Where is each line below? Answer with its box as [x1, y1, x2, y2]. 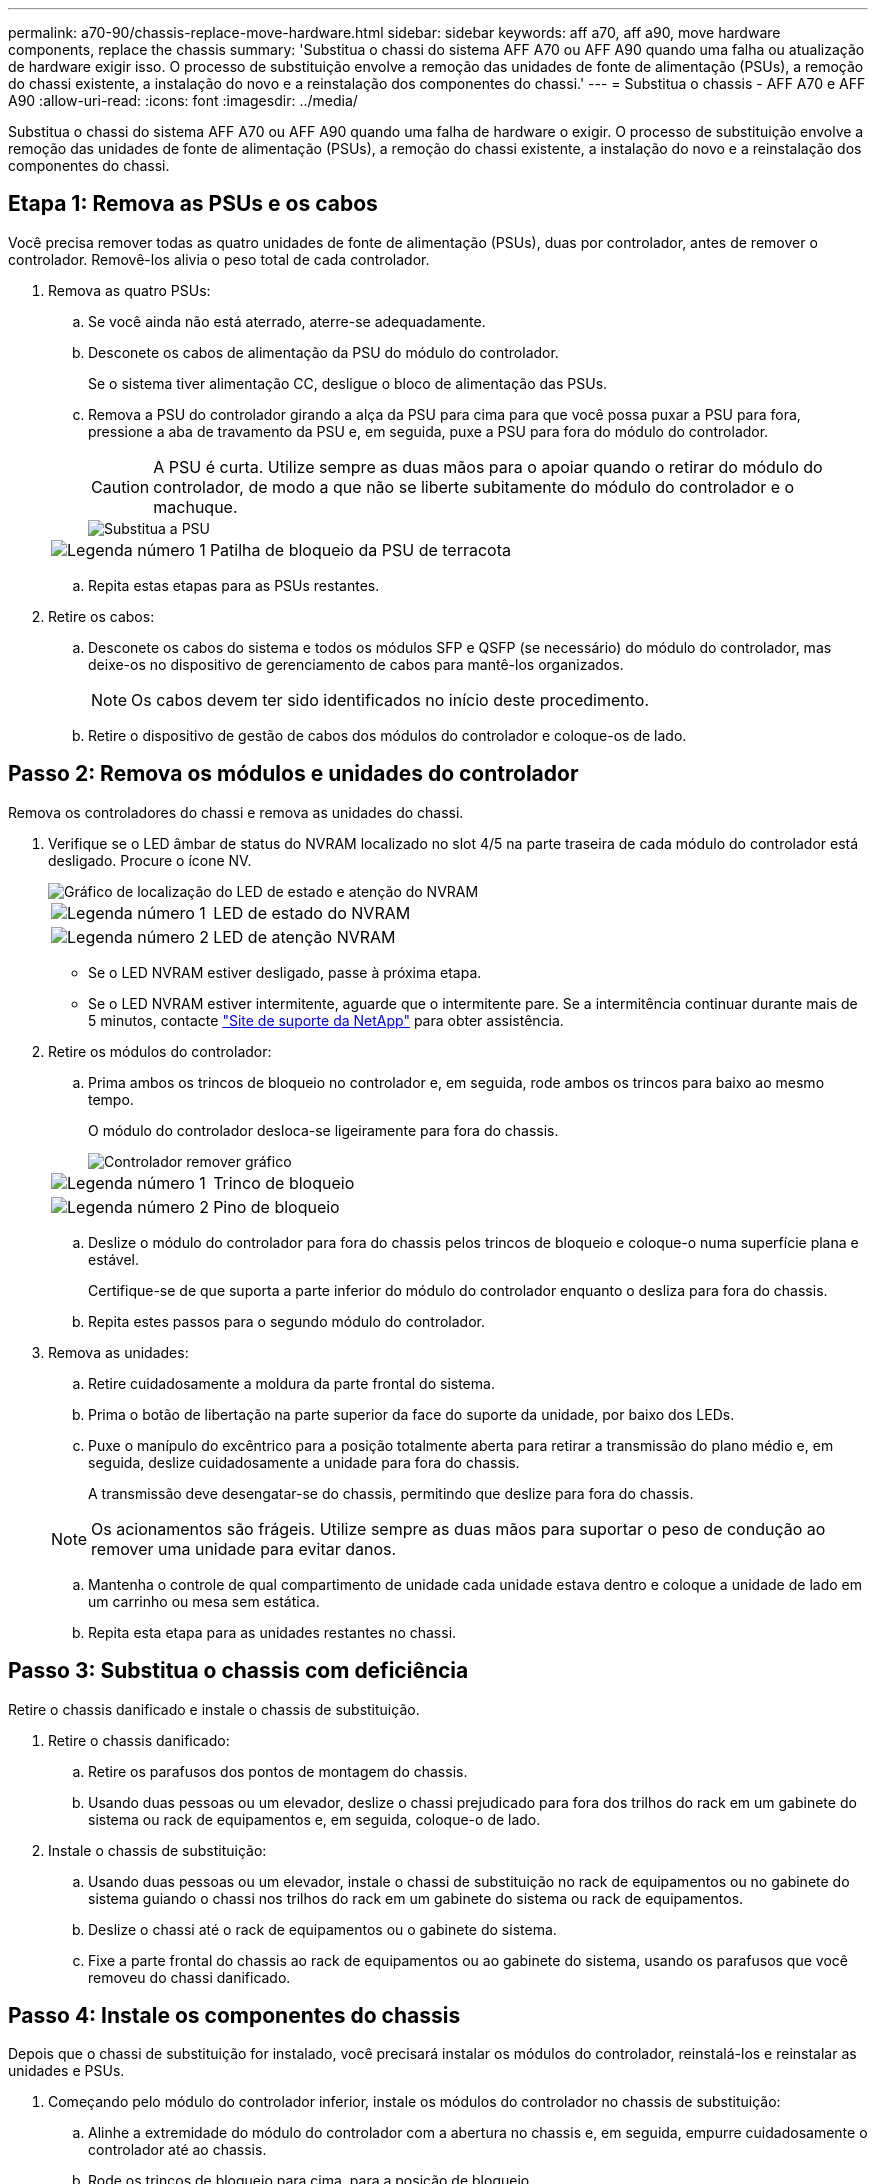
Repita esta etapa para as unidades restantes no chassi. [88, 1623, 457, 1641]
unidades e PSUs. [8, 2062, 125, 2080]
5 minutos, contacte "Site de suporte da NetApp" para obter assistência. [88, 1011, 564, 1029]
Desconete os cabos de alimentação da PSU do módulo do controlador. [88, 343, 559, 361]
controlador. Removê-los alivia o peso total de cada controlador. [8, 250, 430, 268]
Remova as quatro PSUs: [48, 281, 211, 299]
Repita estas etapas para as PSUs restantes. [88, 576, 380, 594]
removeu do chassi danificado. [88, 1968, 291, 1986]
